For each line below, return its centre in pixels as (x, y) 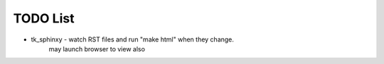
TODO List (44, 18)
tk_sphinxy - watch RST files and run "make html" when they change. (133, 39)
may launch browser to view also (97, 49)
